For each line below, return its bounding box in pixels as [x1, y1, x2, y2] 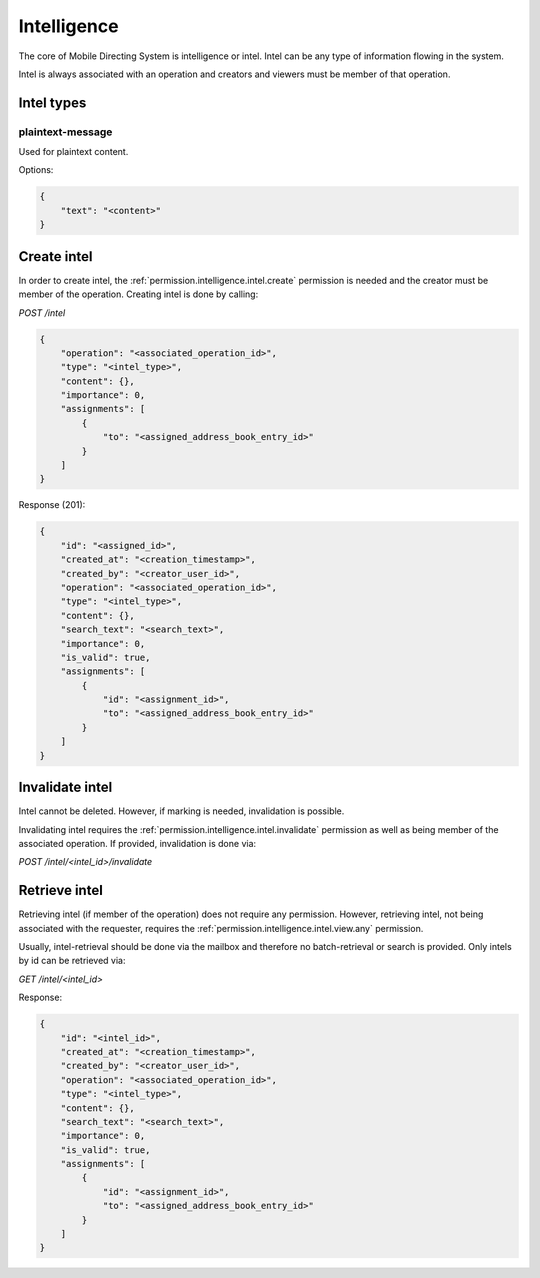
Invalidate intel [18, 779, 113, 796]
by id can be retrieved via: [18, 955, 126, 967]
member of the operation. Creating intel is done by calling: [18, 288, 259, 300]
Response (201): [18, 499, 86, 511]
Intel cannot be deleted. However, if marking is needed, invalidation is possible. [18, 805, 345, 817]
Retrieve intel [18, 882, 104, 899]
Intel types [18, 94, 87, 111]
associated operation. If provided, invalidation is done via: [18, 837, 257, 849]
